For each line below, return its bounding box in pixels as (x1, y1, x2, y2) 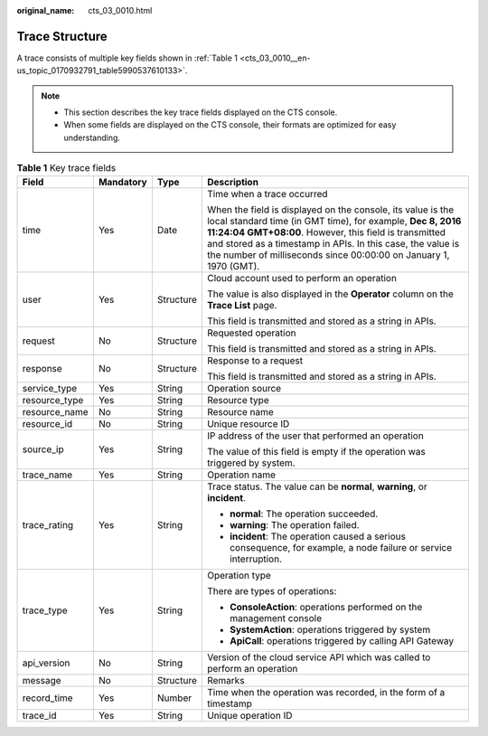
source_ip (22, 443, 64, 456)
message (22, 674, 62, 686)
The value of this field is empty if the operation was (206, 445, 427, 458)
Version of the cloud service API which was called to (206, 651, 431, 664)
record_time (22, 692, 73, 704)
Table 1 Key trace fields (16, 162, 117, 175)
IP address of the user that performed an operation (206, 429, 424, 442)
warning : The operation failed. (229, 518, 361, 531)
